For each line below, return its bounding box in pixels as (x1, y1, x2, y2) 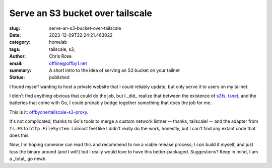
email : (9, 60, 23, 66)
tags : (9, 46, 21, 52)
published (49, 74, 70, 80)
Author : (9, 53, 26, 59)
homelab (49, 39, 67, 45)
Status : (9, 74, 25, 80)
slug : (9, 25, 20, 31)
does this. (9, 132, 30, 138)
